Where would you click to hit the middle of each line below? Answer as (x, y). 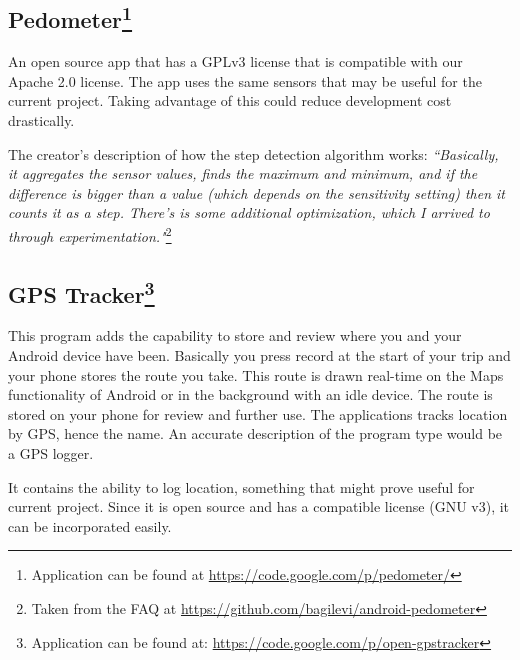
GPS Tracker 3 (81, 291)
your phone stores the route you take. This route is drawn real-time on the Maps (256, 374)
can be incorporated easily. (90, 525)
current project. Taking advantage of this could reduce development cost (230, 100)
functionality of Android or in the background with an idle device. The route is (250, 394)
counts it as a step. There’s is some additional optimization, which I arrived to (249, 212)
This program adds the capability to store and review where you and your (235, 335)
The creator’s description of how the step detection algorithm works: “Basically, (253, 153)
